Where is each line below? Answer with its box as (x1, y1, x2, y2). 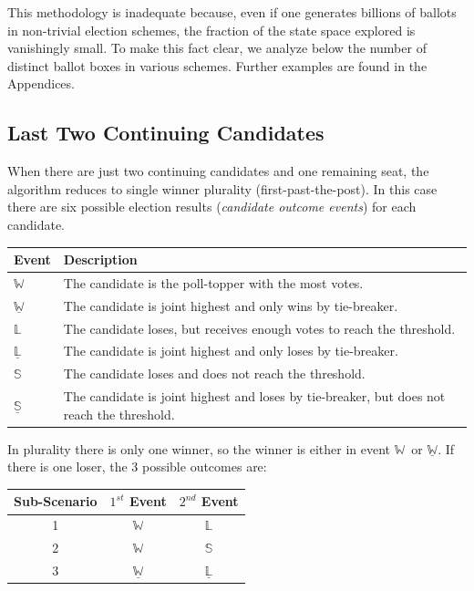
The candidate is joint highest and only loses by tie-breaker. (63, 341, 398, 360)
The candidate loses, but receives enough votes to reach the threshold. (63, 318, 456, 337)
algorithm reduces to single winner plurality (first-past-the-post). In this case (7, 179, 438, 198)
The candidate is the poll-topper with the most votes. (63, 273, 364, 292)
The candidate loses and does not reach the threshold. (63, 364, 366, 383)
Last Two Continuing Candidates (7, 119, 325, 147)
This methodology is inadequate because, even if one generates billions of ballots (7, 3, 457, 21)
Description (63, 250, 138, 269)
